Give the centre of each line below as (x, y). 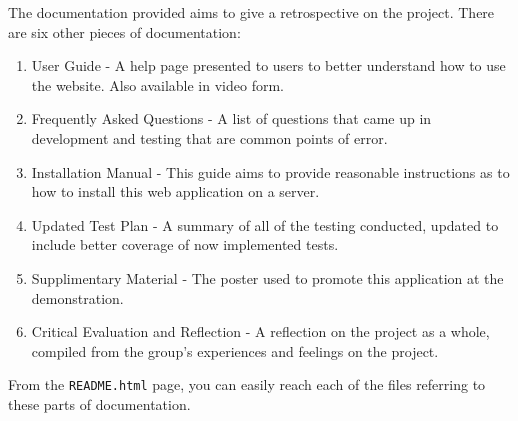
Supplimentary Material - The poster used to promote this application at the (267, 277)
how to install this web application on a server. (175, 191)
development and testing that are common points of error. (209, 137)
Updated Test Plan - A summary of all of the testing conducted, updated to (265, 224)
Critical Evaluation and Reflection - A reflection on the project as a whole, (260, 331)
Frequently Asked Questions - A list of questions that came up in (231, 118)
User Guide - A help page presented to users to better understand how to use (268, 65)
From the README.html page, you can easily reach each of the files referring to (247, 384)
